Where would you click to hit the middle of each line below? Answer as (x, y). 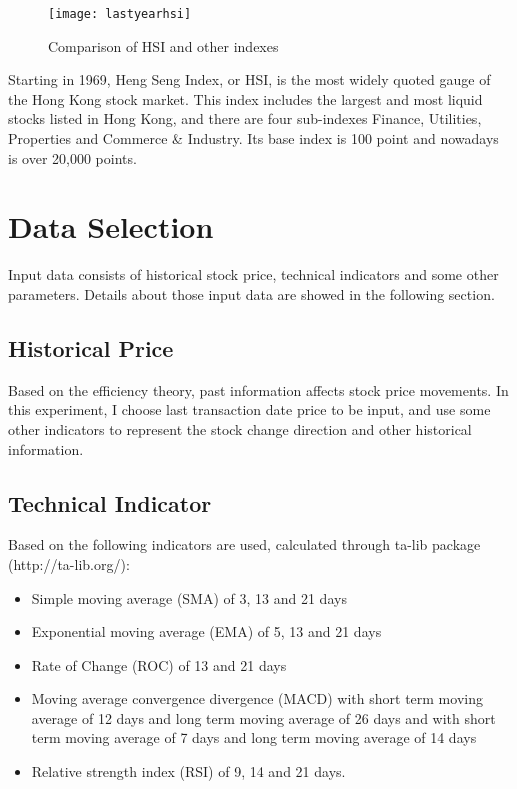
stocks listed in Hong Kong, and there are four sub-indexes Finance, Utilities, (245, 118)
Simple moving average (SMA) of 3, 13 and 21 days (189, 597)
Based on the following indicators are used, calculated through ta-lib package (244, 544)
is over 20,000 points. (72, 157)
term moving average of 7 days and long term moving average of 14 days (254, 737)
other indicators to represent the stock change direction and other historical (240, 428)
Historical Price (91, 347)
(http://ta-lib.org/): (69, 563)
